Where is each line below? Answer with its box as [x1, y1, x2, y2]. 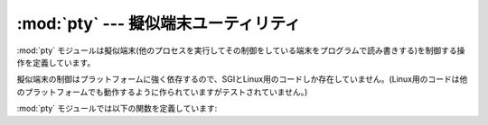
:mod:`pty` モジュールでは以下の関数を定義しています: [16, 103, 218, 114]
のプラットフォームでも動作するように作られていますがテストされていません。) [16, 86, 308, 97]
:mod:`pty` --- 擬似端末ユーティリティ [16, 13, 302, 33]
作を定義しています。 [16, 57, 96, 67]
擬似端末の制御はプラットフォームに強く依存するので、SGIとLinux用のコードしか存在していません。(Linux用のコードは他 [16, 74, 468, 85]
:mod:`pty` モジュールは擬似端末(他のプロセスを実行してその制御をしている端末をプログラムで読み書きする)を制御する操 [16, 45, 465, 56]
